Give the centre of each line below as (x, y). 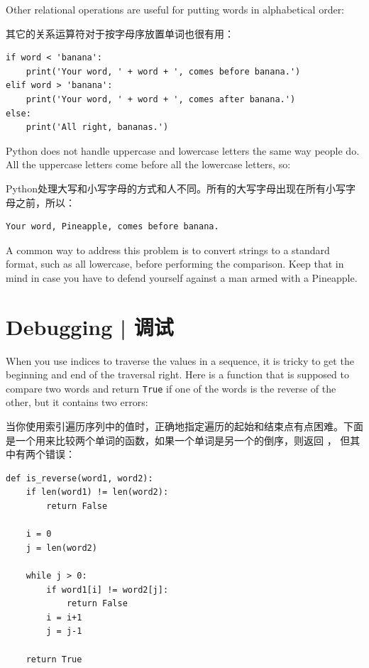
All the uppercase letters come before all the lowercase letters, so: (148, 164)
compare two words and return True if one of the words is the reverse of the (171, 388)
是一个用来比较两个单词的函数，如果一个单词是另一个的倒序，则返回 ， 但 (178, 440)
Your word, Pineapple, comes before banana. (112, 227)
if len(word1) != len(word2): (97, 492)
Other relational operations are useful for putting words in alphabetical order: (175, 9)
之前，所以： (45, 202)
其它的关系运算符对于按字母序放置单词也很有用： (120, 33)
